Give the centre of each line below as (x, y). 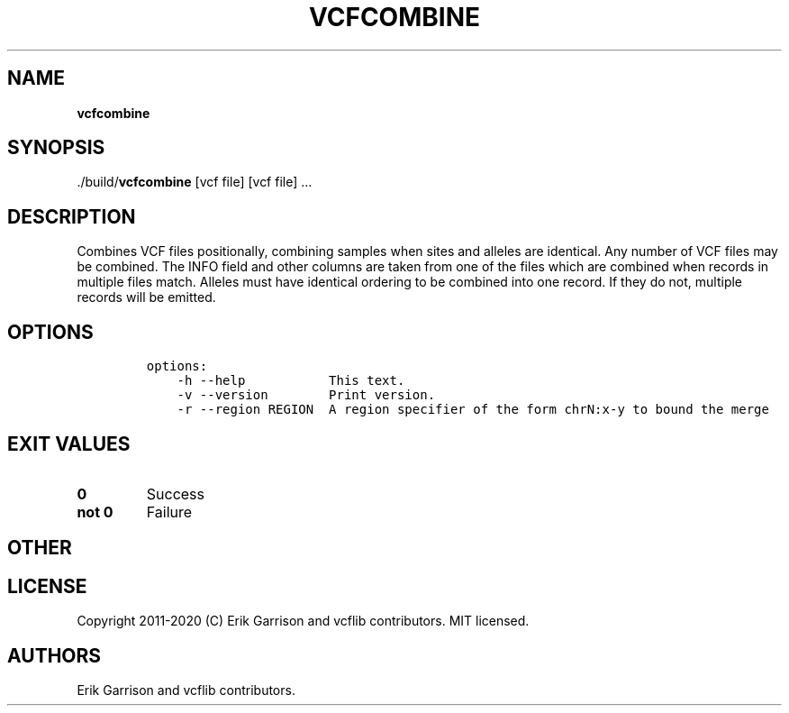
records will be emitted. (146, 297)
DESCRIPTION (72, 216)
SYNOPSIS (56, 148)
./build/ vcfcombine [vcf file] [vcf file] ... (195, 182)
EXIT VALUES (69, 443)
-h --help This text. (291, 381)
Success (176, 494)
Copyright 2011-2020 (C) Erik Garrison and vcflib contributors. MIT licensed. (303, 621)
